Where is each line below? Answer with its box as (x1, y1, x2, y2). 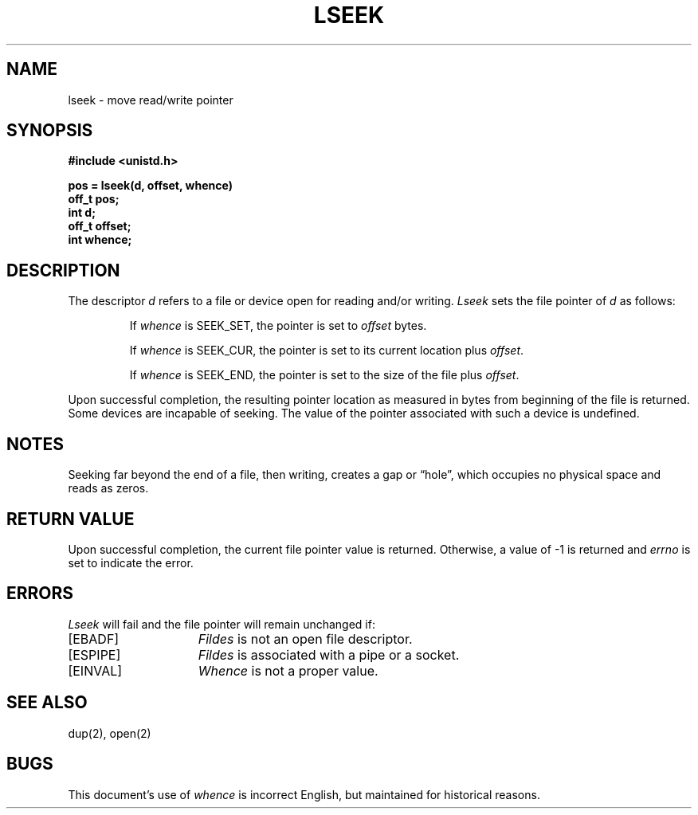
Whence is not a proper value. (198, 662, 378, 679)
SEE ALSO (6, 692, 88, 713)
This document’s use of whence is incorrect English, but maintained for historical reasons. (68, 787, 540, 801)
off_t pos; (68, 192, 120, 206)
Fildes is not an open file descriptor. (198, 630, 413, 647)
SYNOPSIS (6, 120, 93, 141)
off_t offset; (68, 219, 131, 233)
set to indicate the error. (68, 555, 194, 570)
